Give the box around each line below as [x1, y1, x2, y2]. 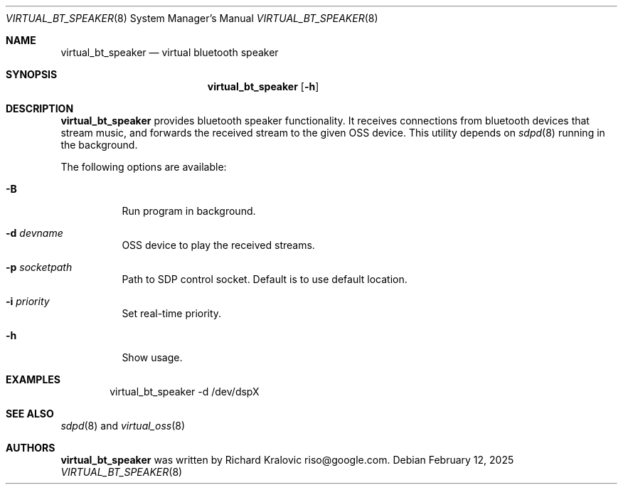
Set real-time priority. [122, 307, 222, 319]
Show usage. [122, 351, 183, 363]
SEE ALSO [6, 408, 54, 420]
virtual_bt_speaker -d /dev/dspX [110, 385, 260, 398]
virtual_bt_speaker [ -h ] [207, 80, 319, 92]
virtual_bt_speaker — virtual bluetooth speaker [60, 46, 279, 58]
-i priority [6, 295, 50, 307]
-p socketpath [6, 261, 73, 273]
